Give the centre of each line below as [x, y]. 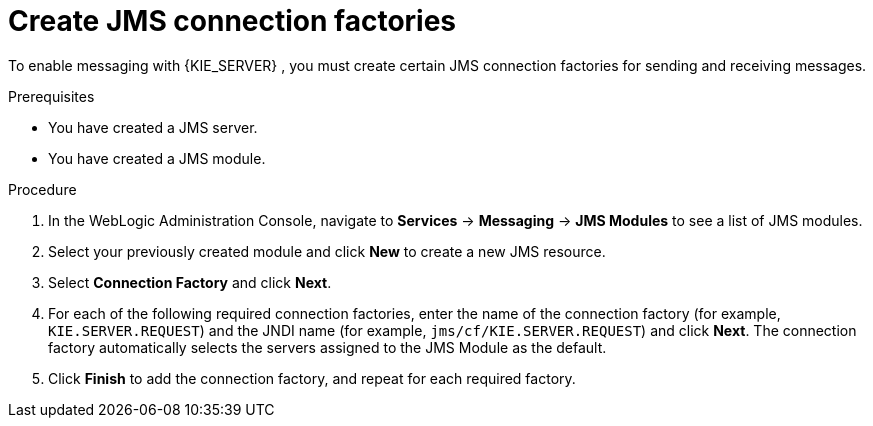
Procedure [42, 189]
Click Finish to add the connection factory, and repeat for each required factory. [312, 378]
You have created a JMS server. [153, 127]
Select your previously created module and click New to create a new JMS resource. [327, 251]
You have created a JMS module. [157, 158]
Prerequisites [51, 96]
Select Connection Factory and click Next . [190, 282]
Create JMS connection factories [232, 21]
